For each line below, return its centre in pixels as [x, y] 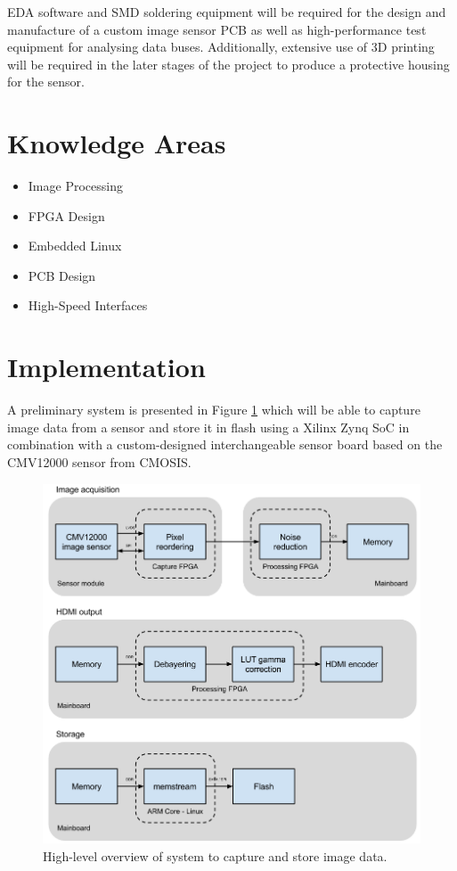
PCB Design [62, 275]
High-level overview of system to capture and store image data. [215, 855]
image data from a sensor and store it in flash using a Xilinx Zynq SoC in [208, 427]
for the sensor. [46, 82]
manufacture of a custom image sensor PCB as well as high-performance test [217, 29]
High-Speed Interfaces [88, 305]
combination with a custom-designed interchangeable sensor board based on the [225, 444]
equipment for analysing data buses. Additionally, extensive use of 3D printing [221, 47]
